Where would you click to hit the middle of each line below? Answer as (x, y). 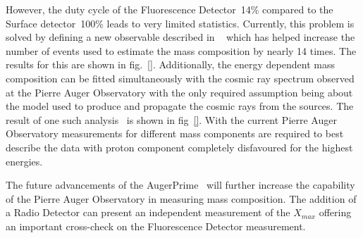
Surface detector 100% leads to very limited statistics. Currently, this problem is (180, 23)
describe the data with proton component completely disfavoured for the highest (179, 147)
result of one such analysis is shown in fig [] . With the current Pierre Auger (171, 119)
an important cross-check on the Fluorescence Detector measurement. (156, 226)
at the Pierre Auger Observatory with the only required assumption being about (179, 92)
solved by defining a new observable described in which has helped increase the (180, 37)
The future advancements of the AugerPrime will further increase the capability (180, 185)
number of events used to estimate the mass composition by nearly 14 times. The (181, 50)
